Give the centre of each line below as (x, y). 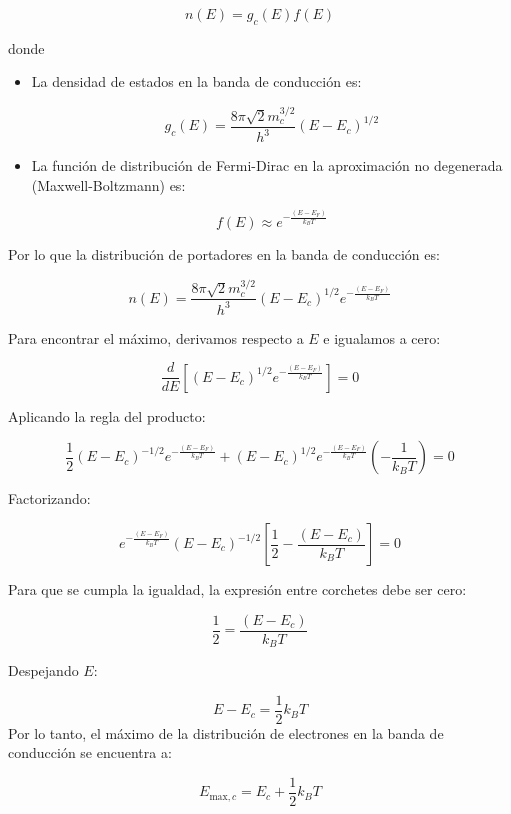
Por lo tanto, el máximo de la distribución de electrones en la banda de (226, 732)
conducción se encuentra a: (90, 752)
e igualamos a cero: (382, 337)
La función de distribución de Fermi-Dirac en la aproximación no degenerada (267, 165)
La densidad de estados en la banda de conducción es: (196, 81)
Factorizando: (49, 498)
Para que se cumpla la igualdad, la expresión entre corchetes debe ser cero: (237, 589)
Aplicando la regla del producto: (107, 415)
